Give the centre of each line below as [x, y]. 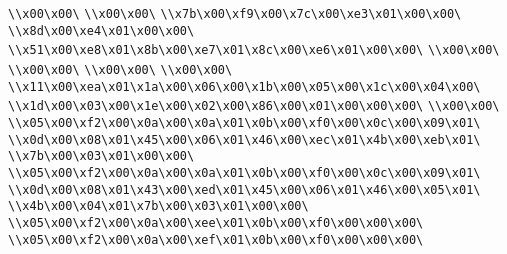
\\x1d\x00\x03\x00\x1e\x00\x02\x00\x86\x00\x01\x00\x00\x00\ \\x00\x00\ [254, 106]
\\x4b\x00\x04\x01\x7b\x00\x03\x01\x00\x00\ [158, 206]
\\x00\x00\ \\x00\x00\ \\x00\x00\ [120, 69]
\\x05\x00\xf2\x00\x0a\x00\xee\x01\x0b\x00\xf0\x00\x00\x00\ [216, 222]
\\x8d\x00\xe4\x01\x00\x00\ [101, 30]
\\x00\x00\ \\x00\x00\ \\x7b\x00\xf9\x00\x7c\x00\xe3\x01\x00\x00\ [235, 14]
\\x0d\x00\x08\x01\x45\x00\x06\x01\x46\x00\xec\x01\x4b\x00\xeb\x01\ [244, 139]
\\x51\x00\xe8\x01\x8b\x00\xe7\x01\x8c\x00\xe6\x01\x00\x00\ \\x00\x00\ [254, 50]
